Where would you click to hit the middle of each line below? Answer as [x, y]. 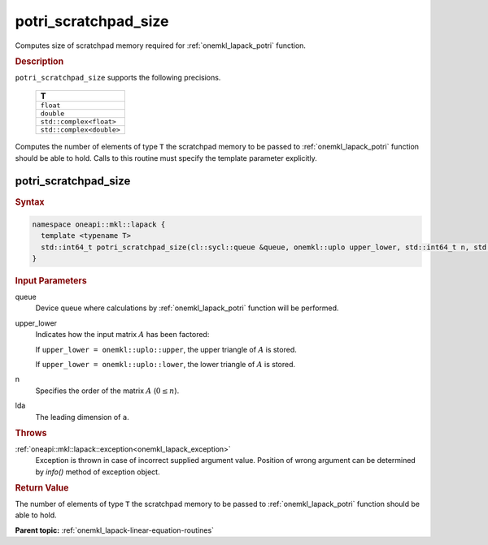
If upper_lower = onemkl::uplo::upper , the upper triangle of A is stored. [166, 349]
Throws [31, 433]
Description [39, 61]
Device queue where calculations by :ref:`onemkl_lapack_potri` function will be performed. [187, 308]
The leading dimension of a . [82, 417]
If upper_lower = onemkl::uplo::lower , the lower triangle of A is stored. [166, 364]
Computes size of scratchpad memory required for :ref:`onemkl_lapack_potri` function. [161, 45]
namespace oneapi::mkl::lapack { [99, 224]
